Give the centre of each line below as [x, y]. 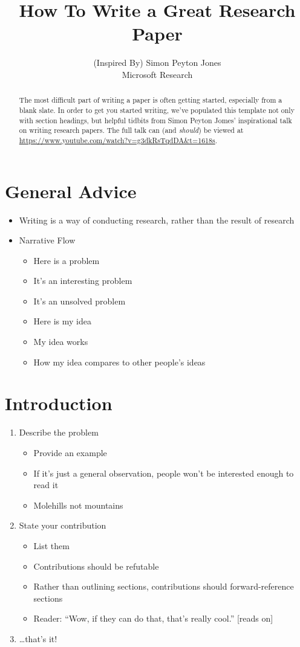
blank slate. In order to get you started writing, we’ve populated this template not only [157, 110]
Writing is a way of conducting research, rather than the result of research [157, 220]
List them [51, 545]
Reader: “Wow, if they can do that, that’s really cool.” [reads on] [153, 618]
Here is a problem [67, 260]
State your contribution [63, 525]
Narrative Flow [47, 240]
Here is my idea [62, 321]
